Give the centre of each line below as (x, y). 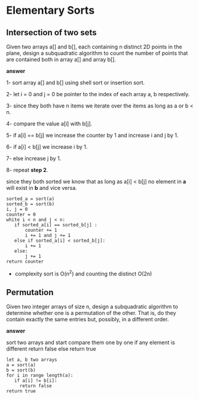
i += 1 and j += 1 (48, 235)
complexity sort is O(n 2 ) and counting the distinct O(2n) (83, 273)
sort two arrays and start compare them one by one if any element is (91, 343)
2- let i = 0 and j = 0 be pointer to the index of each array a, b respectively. (98, 94)
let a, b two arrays (32, 360)
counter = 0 (21, 214)
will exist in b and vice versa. (42, 188)
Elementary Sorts (50, 10)
